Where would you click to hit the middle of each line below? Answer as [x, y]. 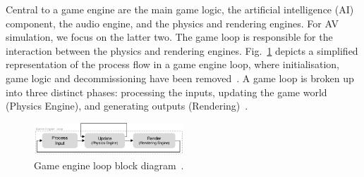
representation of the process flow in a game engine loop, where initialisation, [172, 64]
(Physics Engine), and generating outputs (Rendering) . [127, 106]
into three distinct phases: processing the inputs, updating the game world [166, 92]
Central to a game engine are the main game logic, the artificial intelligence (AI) [180, 9]
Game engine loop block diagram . [109, 165]
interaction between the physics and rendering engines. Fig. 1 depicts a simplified [182, 50]
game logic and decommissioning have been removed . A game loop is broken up [180, 78]
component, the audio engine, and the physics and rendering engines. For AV [172, 23]
